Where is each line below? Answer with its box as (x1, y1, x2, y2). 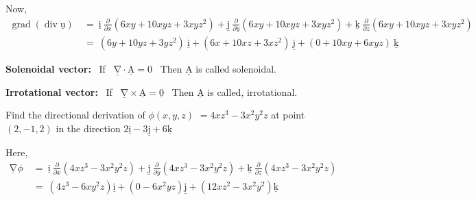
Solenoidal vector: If (5, 61, 106, 75)
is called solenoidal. (195, 61, 276, 75)
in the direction (56, 121, 121, 135)
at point (271, 108, 305, 122)
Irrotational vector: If (5, 84, 112, 99)
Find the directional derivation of (5, 108, 145, 122)
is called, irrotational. (207, 84, 298, 99)
